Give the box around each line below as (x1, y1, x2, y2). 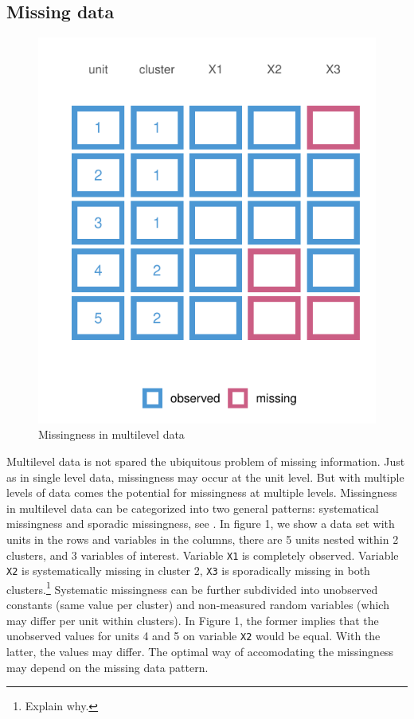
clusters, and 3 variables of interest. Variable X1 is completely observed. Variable (6, 546, 399, 563)
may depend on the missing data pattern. (6, 658, 209, 675)
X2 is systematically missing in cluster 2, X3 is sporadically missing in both (6, 562, 370, 579)
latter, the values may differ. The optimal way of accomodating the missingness (6, 643, 394, 659)
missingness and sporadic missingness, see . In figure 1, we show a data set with (6, 515, 395, 532)
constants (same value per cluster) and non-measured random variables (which (6, 596, 389, 613)
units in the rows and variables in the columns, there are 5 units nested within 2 (6, 530, 399, 547)
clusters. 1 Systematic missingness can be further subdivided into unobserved (6, 578, 378, 597)
